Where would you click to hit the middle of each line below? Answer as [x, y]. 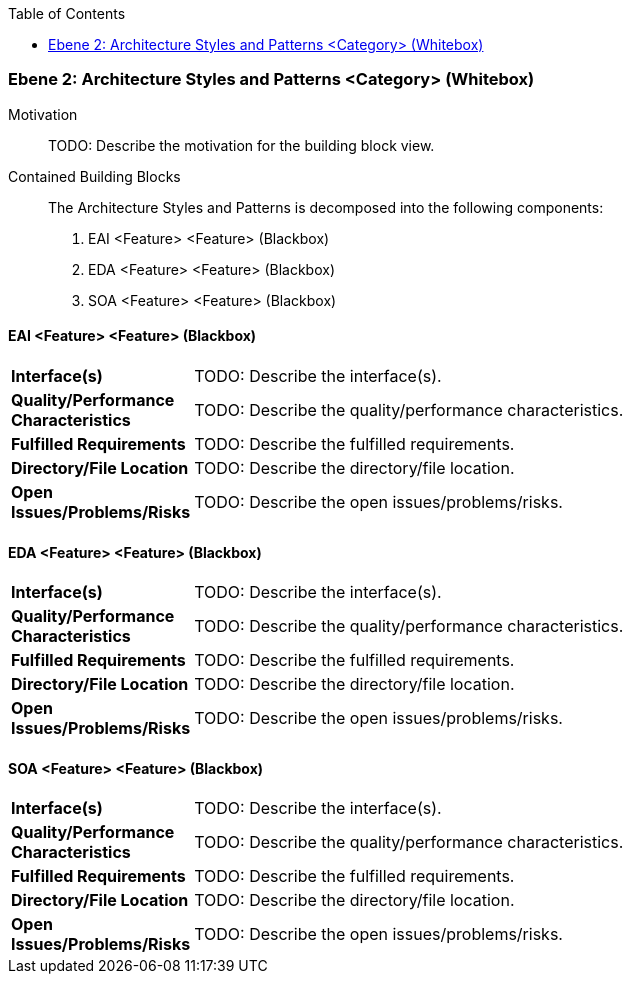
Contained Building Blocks [94, 176]
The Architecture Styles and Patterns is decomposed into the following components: [326, 207]
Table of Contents [67, 13]
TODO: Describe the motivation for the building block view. [241, 145]
